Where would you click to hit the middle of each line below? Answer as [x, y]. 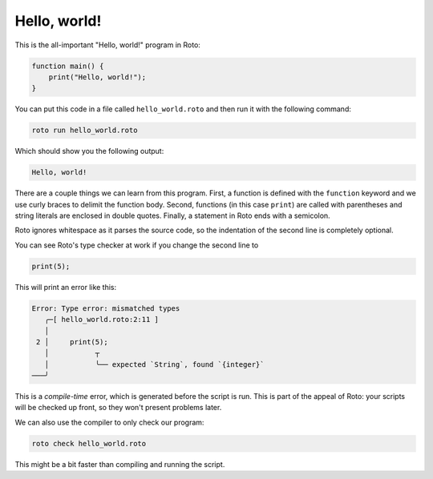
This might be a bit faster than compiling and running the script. [120, 464]
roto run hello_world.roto [85, 131]
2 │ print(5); [72, 342]
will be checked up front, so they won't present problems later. [118, 408]
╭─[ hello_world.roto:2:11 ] [102, 320]
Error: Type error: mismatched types [106, 308]
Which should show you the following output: [89, 151]
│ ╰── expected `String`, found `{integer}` [154, 364]
